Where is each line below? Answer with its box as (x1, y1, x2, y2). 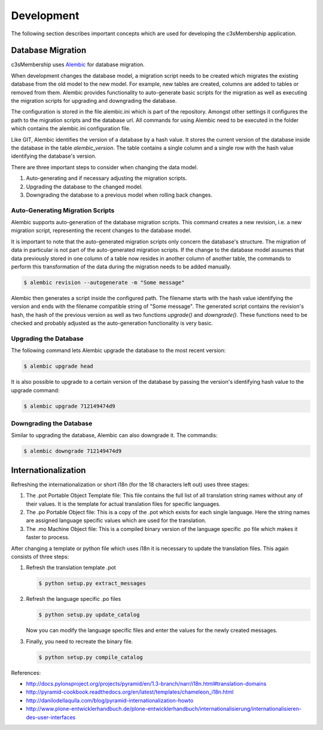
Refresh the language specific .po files (26, 595, 121, 603)
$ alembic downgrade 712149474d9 (23, 448, 122, 454)
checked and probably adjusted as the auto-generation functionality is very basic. (11, 320, 214, 327)
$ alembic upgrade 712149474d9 (23, 402, 116, 410)
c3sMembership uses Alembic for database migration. (11, 61, 145, 68)
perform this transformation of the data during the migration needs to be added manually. (11, 263, 231, 270)
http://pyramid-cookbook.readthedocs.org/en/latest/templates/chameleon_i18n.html (26, 688, 234, 696)
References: (11, 669, 41, 676)
